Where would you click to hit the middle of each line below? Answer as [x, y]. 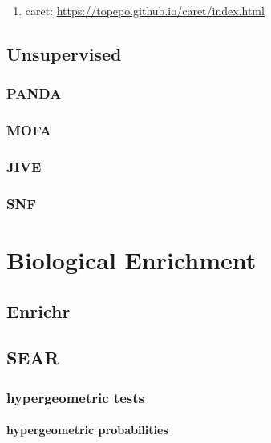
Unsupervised [64, 53]
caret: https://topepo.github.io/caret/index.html [145, 10]
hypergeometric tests [75, 397]
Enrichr [38, 310]
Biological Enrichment [131, 259]
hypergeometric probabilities [87, 430]
